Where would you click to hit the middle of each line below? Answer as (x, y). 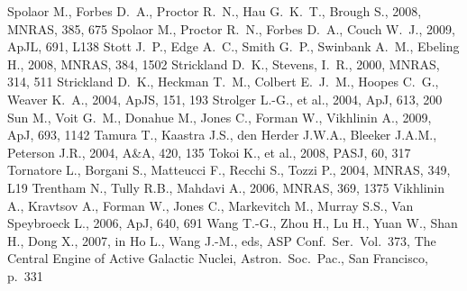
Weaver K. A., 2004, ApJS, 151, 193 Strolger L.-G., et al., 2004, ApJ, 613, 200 (225, 99)
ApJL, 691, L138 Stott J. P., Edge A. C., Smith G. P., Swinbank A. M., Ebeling (233, 46)
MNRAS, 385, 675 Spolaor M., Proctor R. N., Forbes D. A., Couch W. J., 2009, (231, 28)
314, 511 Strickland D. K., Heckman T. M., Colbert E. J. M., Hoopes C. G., (223, 82)
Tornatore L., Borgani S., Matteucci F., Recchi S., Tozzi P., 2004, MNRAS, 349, (229, 170)
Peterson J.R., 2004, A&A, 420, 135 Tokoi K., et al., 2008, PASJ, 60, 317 (209, 152)
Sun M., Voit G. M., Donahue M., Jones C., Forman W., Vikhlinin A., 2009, (220, 117)
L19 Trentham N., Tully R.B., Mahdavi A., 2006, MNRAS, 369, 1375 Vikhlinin (226, 187)
